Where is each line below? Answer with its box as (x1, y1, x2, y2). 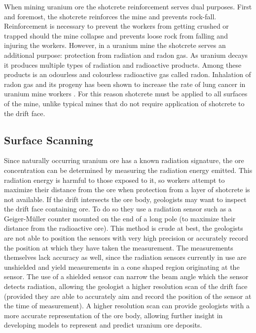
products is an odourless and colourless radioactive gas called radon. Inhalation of (4, 69, 251, 80)
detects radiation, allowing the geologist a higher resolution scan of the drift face (4, 281, 248, 291)
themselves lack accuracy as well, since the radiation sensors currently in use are (4, 252, 247, 262)
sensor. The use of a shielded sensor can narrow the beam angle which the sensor (4, 271, 249, 282)
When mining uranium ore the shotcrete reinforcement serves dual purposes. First (4, 1, 252, 11)
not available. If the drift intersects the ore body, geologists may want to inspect (4, 194, 247, 204)
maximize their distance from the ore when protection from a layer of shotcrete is (4, 184, 250, 195)
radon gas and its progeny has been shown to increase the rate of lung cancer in (4, 79, 246, 89)
